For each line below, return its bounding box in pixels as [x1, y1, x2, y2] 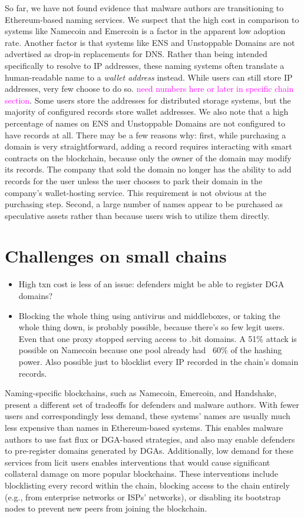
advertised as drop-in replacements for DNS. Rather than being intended [5, 48, 267, 60]
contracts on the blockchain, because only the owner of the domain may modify [5, 151, 292, 164]
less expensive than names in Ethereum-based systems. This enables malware [5, 421, 283, 433]
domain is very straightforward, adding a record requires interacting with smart [5, 140, 292, 152]
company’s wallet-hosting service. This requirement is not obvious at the [5, 186, 266, 198]
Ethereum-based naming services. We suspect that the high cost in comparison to [5, 13, 299, 25]
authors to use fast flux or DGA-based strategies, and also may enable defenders [5, 433, 295, 445]
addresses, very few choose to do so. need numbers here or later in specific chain [5, 82, 294, 95]
